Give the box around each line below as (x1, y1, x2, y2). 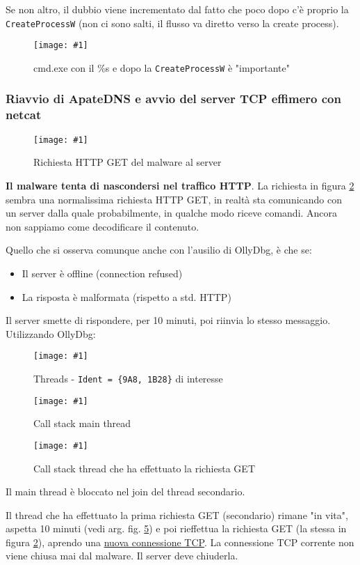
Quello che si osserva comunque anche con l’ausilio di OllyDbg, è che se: (6, 242, 312, 257)
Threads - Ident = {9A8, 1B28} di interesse (33, 371, 223, 385)
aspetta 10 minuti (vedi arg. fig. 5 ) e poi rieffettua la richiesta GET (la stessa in (6, 521, 347, 536)
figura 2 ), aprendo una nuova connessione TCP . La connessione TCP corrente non (6, 534, 354, 549)
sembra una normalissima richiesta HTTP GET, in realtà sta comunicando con (6, 192, 343, 206)
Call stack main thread (33, 416, 131, 431)
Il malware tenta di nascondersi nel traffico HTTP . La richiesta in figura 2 (6, 178, 354, 192)
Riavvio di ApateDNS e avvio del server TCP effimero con (6, 90, 341, 107)
